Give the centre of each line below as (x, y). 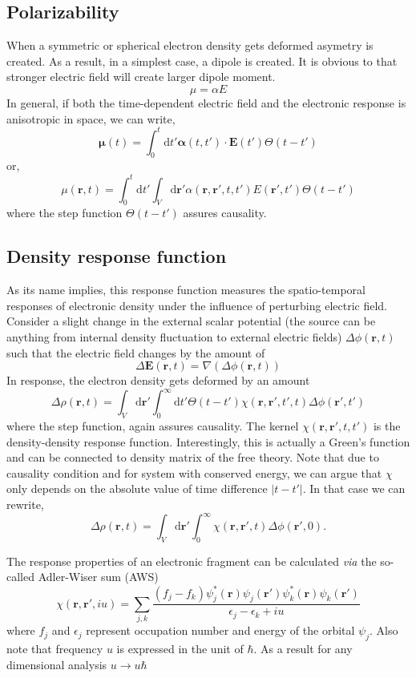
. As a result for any (303, 648)
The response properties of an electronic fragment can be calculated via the (192, 561)
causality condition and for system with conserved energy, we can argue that (194, 472)
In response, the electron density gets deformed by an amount (158, 380)
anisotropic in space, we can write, (91, 118)
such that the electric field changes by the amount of (136, 352)
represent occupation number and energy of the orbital (220, 630)
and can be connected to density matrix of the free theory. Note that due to (193, 457)
